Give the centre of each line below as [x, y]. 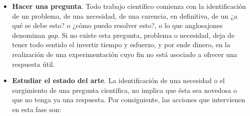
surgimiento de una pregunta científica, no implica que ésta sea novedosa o [125, 90]
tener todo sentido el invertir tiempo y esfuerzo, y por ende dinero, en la [121, 44]
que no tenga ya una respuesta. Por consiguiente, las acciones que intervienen [129, 100]
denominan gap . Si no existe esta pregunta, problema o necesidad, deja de [123, 35]
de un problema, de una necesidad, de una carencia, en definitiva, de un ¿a [125, 15]
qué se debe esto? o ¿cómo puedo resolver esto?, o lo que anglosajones [117, 25]
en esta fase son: [37, 109]
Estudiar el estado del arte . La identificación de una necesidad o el [118, 80]
